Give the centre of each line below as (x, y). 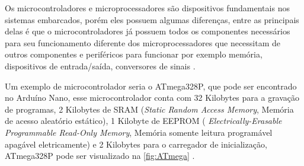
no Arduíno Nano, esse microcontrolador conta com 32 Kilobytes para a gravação (152, 98)
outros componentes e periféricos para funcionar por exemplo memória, (134, 54)
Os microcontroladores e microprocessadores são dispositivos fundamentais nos (147, 8)
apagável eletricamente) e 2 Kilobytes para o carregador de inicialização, (136, 144)
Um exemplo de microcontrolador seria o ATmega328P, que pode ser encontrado (151, 86)
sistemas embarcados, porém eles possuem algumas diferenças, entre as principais (152, 19)
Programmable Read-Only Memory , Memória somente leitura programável (139, 132)
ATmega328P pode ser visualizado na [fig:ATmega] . (100, 156)
